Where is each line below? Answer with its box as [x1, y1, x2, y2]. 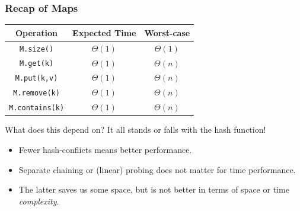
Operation [15, 26, 58, 39]
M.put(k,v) [15, 74, 58, 83]
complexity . [18, 194, 59, 207]
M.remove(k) [13, 89, 60, 98]
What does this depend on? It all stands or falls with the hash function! [5, 123, 266, 136]
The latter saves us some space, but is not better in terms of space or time [18, 183, 289, 196]
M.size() [19, 44, 54, 53]
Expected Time [72, 26, 136, 39]
